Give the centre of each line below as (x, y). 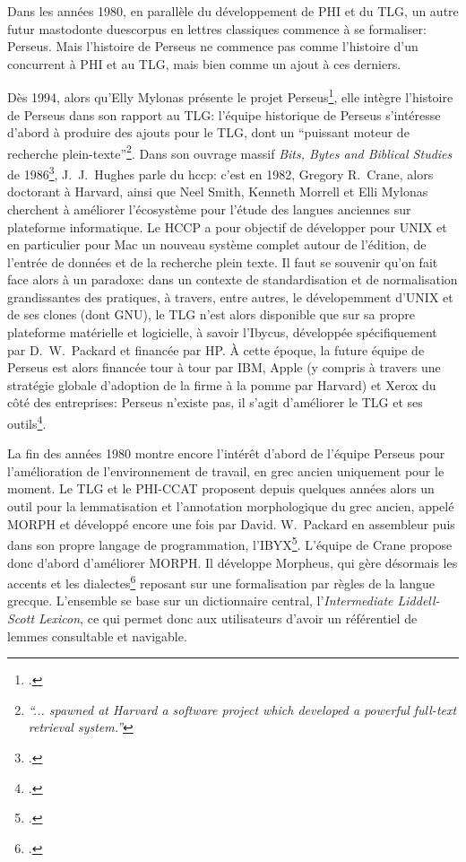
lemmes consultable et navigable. (97, 636)
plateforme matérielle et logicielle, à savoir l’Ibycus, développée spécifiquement (222, 332)
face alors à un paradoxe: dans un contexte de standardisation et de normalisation (233, 279)
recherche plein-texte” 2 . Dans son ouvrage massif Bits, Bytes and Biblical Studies (230, 152)
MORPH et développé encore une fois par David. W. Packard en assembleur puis (231, 523)
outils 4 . (27, 422)
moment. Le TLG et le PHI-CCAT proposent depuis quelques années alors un (221, 488)
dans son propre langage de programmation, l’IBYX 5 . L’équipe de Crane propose (230, 543)
